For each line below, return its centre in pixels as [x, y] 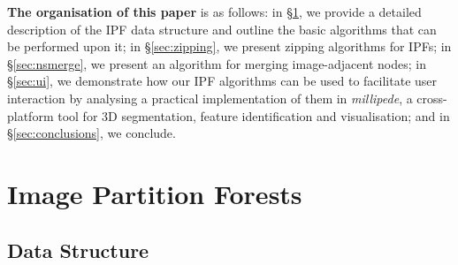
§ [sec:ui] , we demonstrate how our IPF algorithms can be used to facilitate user [222, 81]
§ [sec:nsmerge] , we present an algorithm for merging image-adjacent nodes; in [217, 63]
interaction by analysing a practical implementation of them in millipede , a [210, 98]
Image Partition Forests [155, 193]
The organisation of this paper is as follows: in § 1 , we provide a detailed [214, 11]
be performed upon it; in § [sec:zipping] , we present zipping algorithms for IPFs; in [229, 46]
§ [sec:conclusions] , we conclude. [92, 133]
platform [31, 115]
